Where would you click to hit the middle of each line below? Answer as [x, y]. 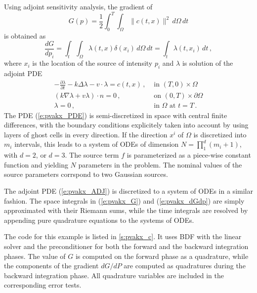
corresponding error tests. [43, 285]
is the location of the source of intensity [92, 63]
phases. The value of [35, 256]
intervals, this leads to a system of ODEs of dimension [97, 144]
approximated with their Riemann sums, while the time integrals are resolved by [126, 210]
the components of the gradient [51, 266]
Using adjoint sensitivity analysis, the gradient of [78, 6]
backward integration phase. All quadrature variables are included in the [114, 275]
